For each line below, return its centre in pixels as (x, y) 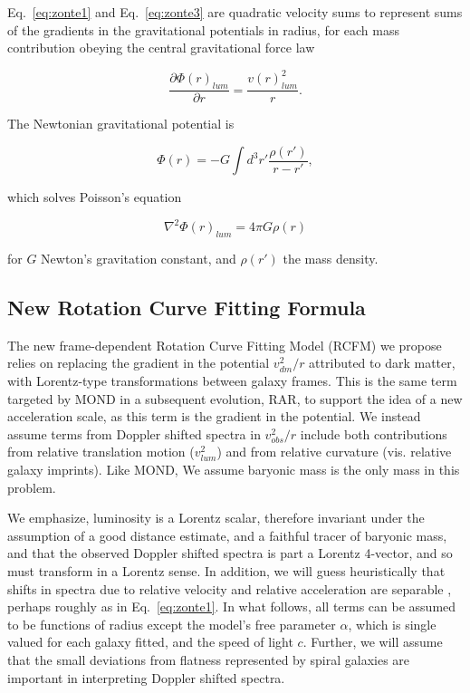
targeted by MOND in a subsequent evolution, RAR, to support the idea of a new (235, 398)
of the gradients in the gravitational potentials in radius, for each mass (204, 29)
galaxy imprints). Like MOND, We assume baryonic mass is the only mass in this (234, 470)
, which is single (392, 624)
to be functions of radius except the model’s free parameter (172, 624)
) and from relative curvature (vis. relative (334, 452)
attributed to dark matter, (382, 363)
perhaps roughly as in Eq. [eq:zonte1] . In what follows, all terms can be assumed (232, 606)
